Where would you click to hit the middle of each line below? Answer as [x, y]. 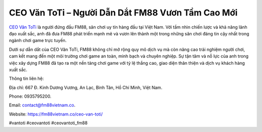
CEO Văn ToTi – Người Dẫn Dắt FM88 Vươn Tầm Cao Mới [123, 13]
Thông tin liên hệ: [26, 79]
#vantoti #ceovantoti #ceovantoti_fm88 [48, 123]
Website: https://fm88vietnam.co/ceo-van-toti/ [56, 114]
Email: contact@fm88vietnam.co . [42, 105]
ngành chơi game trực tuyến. [38, 41]
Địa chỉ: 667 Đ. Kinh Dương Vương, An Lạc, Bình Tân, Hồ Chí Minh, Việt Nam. [86, 88]
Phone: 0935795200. [30, 96]
